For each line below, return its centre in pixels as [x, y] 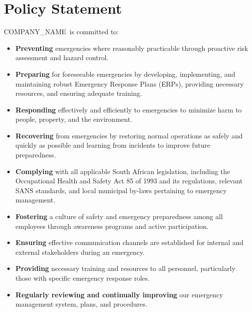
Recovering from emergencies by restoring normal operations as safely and [129, 135]
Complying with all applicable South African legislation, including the [123, 171]
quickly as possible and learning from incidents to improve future [113, 145]
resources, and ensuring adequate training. [79, 93]
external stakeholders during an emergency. [80, 252]
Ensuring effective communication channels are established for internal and [129, 242]
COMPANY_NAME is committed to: [61, 32]
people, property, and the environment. [74, 119]
